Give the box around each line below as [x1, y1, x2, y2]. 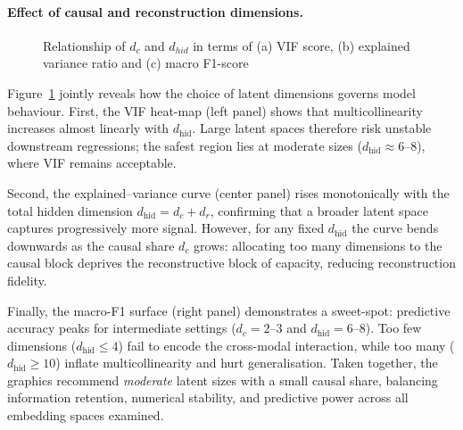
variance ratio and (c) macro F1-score [43, 54, 249, 72]
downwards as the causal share [7, 236, 175, 254]
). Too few [365, 318, 422, 337]
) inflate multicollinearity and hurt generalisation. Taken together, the [55, 353, 438, 372]
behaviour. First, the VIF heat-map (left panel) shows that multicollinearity [7, 101, 423, 120]
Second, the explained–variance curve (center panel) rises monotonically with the [7, 183, 450, 202]
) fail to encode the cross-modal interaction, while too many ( [118, 335, 455, 354]
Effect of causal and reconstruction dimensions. [7, 2, 303, 21]
